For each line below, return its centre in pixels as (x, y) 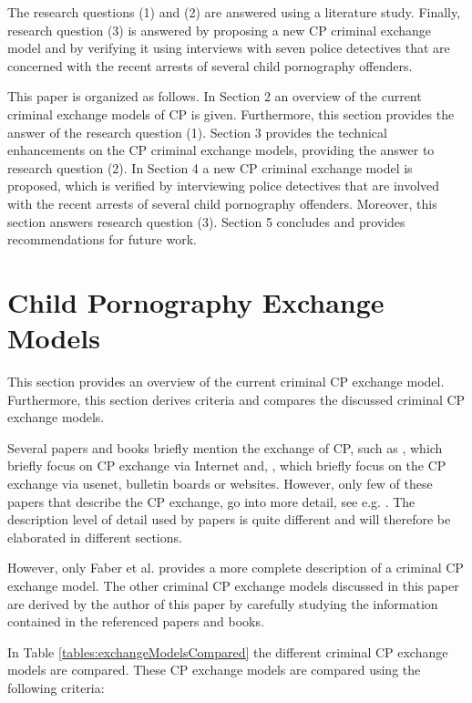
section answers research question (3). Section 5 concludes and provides (206, 221)
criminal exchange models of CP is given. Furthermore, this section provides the (231, 114)
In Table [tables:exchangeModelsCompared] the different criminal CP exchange (228, 651)
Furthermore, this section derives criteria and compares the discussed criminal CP (236, 399)
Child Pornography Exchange (196, 301)
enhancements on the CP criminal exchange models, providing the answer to (221, 150)
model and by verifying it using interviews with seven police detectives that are (229, 48)
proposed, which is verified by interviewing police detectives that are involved (224, 186)
